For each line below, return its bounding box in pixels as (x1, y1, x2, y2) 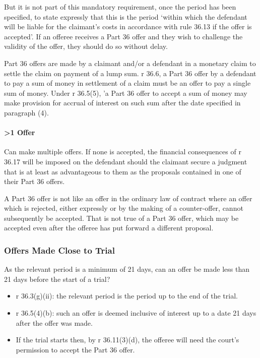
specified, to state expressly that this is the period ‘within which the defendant (4, 11, 247, 22)
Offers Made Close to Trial (4, 244, 115, 256)
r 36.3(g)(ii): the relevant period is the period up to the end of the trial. (16, 290, 238, 301)
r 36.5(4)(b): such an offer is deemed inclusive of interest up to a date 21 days (16, 308, 256, 318)
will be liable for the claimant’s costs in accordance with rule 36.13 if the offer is (4, 21, 252, 32)
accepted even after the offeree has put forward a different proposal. (4, 222, 214, 233)
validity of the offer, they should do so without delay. (4, 41, 168, 51)
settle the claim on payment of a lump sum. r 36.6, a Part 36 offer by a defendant (4, 68, 256, 78)
